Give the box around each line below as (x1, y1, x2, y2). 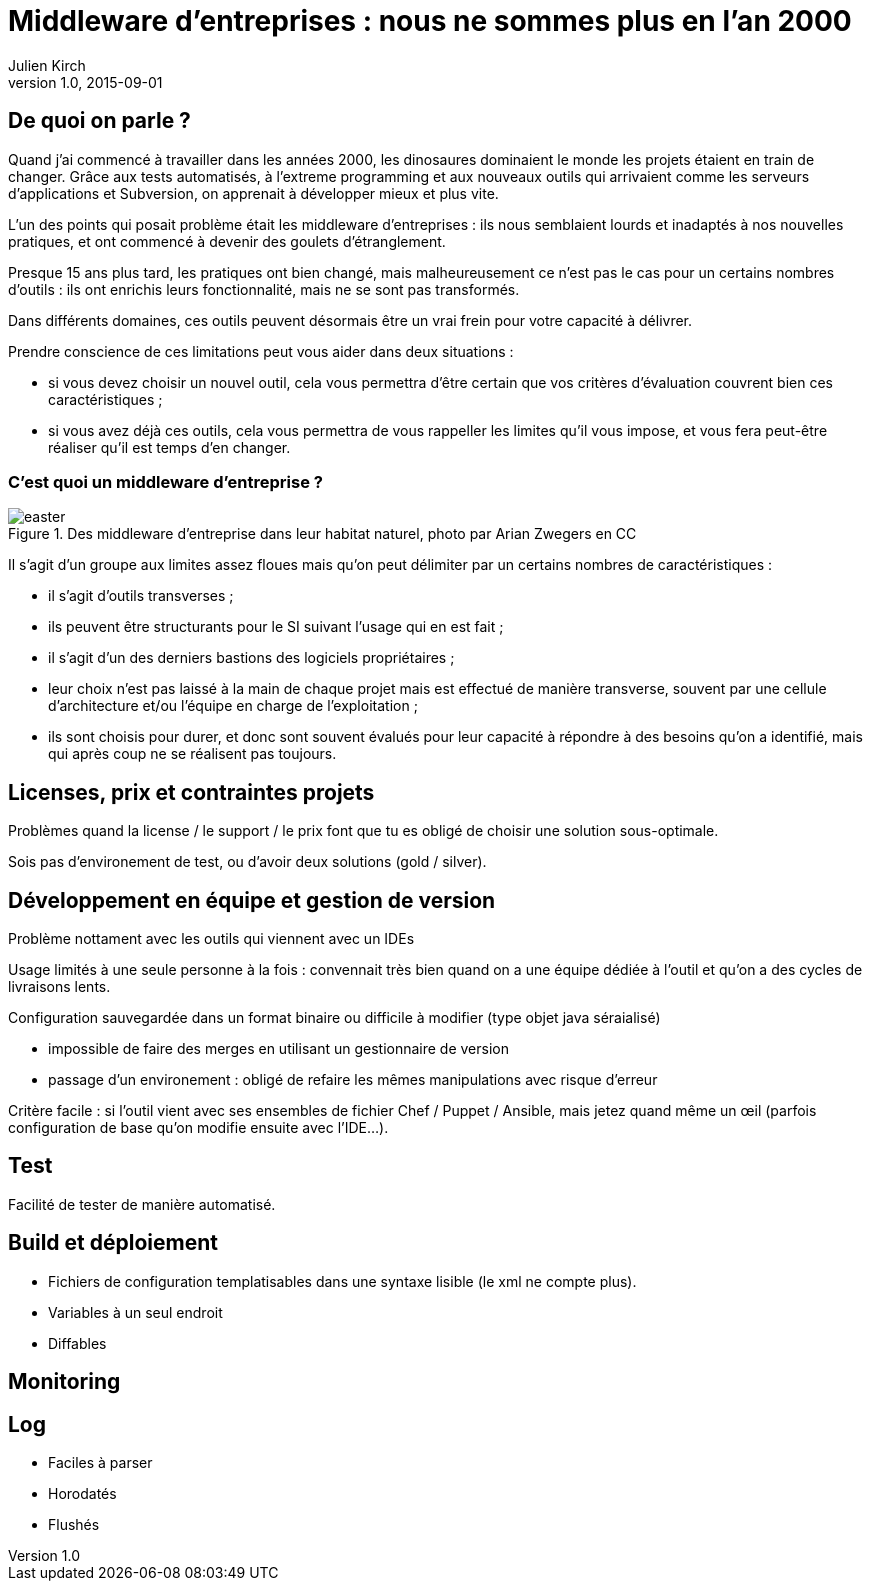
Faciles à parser (48, 1453, 153, 1471)
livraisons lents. (8, 978, 111, 996)
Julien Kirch (8, 56, 86, 74)
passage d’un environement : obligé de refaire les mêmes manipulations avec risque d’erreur (48, 1071, 658, 1089)
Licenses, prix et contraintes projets (8, 779, 375, 805)
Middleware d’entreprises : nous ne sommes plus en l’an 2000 (8, 4, 852, 38)
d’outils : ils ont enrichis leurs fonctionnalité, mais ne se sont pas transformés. (8, 280, 520, 298)
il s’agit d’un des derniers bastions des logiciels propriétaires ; (48, 649, 455, 667)
